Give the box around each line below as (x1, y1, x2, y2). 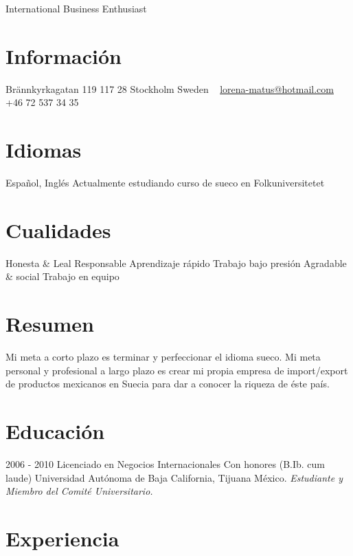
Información (5, 41, 122, 69)
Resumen (5, 310, 94, 338)
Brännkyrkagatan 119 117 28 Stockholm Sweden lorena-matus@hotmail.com (5, 81, 334, 96)
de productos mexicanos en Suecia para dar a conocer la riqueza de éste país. (5, 376, 330, 391)
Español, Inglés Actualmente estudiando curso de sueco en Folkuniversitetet (5, 175, 325, 190)
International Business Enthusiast (5, 1, 147, 15)
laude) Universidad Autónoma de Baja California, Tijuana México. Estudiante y (5, 470, 343, 484)
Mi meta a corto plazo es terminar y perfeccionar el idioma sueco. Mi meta (5, 350, 321, 364)
